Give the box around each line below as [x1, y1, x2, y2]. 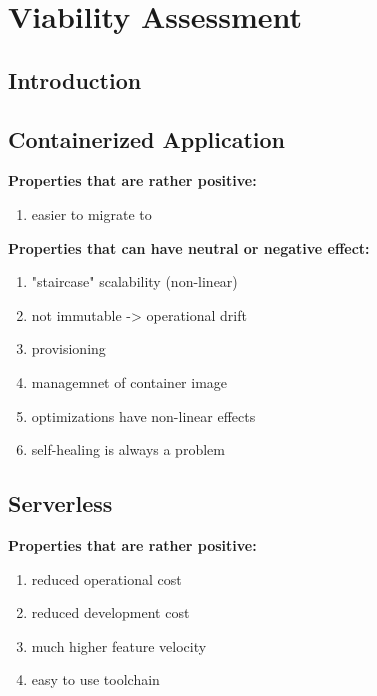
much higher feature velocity [31, 635, 207, 656]
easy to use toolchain [31, 669, 160, 690]
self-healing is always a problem [31, 439, 225, 460]
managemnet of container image [31, 371, 228, 392]
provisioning [31, 338, 106, 359]
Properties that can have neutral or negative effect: [8, 237, 370, 258]
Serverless [8, 488, 113, 519]
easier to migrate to [31, 203, 152, 224]
